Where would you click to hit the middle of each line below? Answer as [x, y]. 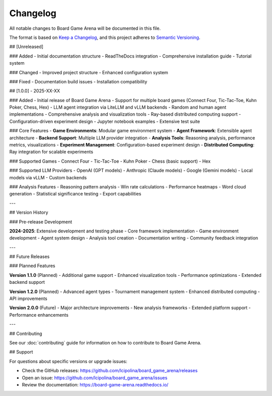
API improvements [28, 299]
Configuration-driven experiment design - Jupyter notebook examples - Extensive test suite [105, 121]
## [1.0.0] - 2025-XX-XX [35, 91]
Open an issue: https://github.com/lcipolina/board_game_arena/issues [95, 378]
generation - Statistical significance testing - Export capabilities [75, 194]
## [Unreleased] [26, 47]
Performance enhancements [39, 315]
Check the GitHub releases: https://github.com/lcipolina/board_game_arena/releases [110, 371]
